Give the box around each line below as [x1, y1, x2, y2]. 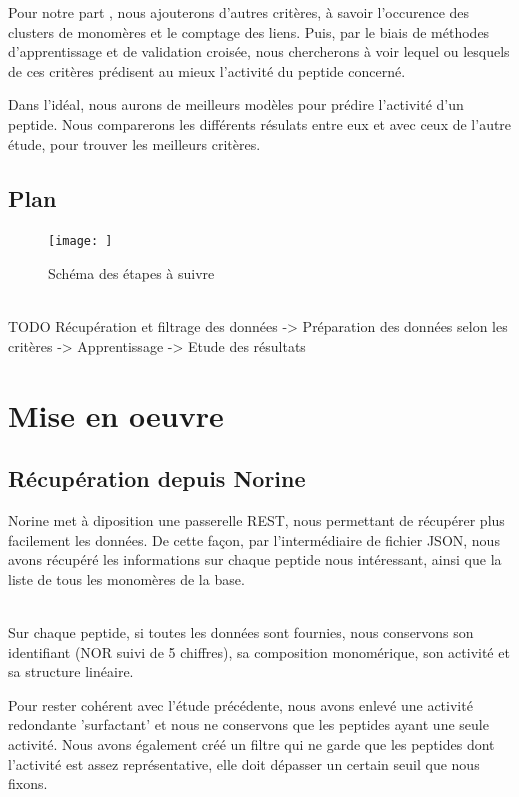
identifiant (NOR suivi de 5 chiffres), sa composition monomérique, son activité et [8, 641, 510, 662]
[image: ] [48, 234, 113, 249]
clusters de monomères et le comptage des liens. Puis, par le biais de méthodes [8, 21, 490, 42]
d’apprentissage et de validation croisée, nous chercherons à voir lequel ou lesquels [8, 41, 510, 62]
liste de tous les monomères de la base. [8, 568, 245, 589]
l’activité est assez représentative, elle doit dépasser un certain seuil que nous [8, 753, 480, 774]
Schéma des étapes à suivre [48, 263, 215, 284]
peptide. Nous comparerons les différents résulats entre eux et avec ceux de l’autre [8, 113, 512, 134]
